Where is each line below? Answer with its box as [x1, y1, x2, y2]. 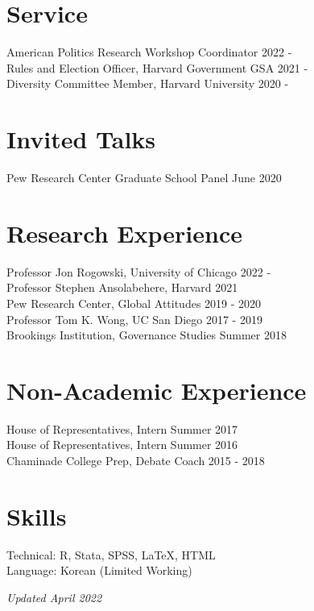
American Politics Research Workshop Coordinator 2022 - [6, 44, 292, 60]
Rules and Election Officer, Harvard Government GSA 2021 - [6, 59, 308, 76]
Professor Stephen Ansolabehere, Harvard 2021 [6, 279, 238, 296]
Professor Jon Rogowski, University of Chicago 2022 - [6, 263, 271, 280]
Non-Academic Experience [6, 373, 307, 406]
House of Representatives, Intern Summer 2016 [6, 436, 238, 453]
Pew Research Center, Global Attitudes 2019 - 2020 [6, 294, 262, 311]
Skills [6, 499, 67, 532]
